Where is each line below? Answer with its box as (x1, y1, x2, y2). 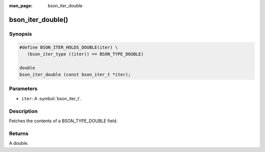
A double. (9, 140, 29, 146)
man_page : (9, 3, 33, 8)
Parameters (9, 86, 38, 92)
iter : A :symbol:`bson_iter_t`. (21, 95, 82, 101)
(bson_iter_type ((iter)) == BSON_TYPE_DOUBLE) (27, 51, 144, 57)
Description (9, 108, 38, 114)
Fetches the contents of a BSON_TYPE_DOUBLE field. (9, 118, 118, 124)
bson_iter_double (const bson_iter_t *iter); (19, 72, 131, 78)
